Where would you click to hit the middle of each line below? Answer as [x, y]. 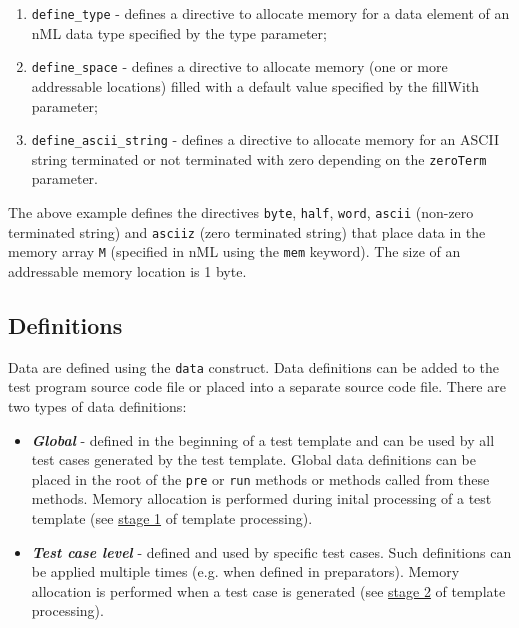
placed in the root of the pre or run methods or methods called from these [260, 478]
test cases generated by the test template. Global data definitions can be [254, 459]
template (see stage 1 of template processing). [172, 518]
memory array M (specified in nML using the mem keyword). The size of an [234, 251]
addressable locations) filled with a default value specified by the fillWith [255, 85]
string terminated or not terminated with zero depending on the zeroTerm [259, 158]
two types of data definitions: [97, 406]
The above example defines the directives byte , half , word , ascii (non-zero [241, 212]
